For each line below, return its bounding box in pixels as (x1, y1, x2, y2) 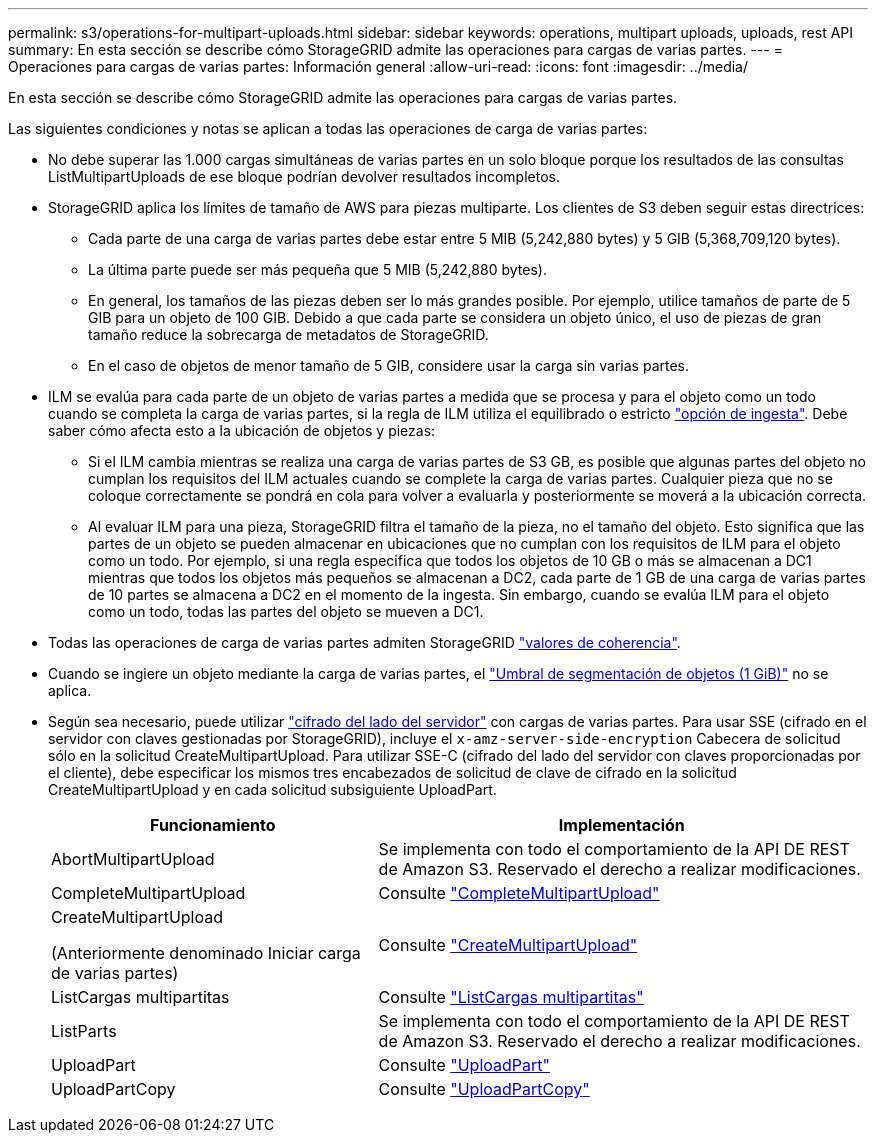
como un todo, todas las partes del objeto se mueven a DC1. (88, 603, 484, 620)
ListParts (51, 1021, 117, 1041)
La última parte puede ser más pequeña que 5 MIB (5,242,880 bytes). (88, 261, 547, 278)
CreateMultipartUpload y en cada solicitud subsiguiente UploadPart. (48, 781, 497, 798)
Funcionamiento (150, 815, 276, 835)
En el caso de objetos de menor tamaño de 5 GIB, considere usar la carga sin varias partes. (88, 357, 690, 374)
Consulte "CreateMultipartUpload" (378, 935, 638, 955)
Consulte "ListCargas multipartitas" (378, 987, 644, 1007)
